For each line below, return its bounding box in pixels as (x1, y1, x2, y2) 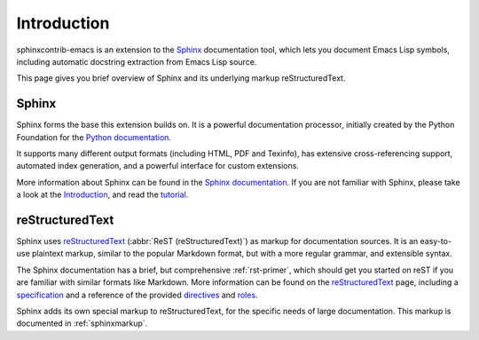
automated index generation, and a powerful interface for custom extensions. (16, 161, 299, 171)
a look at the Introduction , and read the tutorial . (16, 189, 189, 200)
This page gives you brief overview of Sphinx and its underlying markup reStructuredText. (16, 73, 346, 83)
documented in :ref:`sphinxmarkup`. (16, 318, 148, 328)
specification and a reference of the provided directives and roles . (16, 289, 258, 300)
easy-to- (420, 236, 452, 247)
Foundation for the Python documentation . (16, 131, 172, 142)
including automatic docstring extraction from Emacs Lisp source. (16, 56, 257, 67)
